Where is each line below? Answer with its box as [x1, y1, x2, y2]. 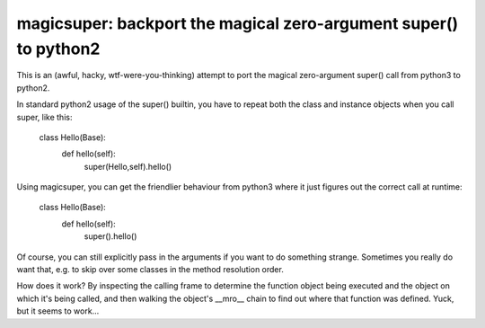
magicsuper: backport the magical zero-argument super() [16, 13, 459, 33]
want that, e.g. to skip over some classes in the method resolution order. [16, 264, 285, 275]
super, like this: [16, 111, 73, 122]
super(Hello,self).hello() [84, 161, 172, 172]
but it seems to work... [16, 306, 100, 316]
